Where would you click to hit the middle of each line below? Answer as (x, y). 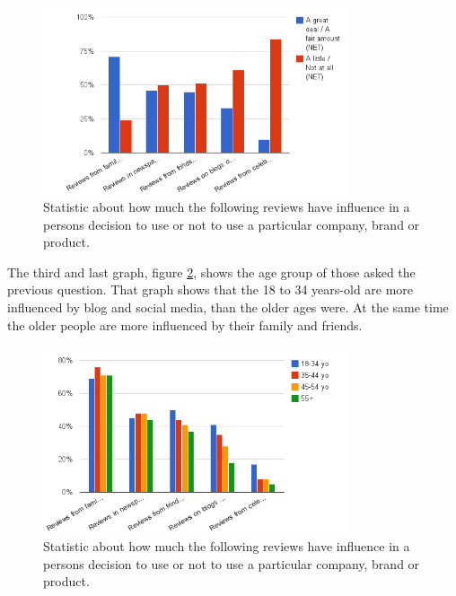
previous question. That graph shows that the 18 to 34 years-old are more (210, 289)
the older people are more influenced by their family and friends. (185, 324)
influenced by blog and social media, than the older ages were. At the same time (228, 307)
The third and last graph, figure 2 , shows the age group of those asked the (211, 272)
